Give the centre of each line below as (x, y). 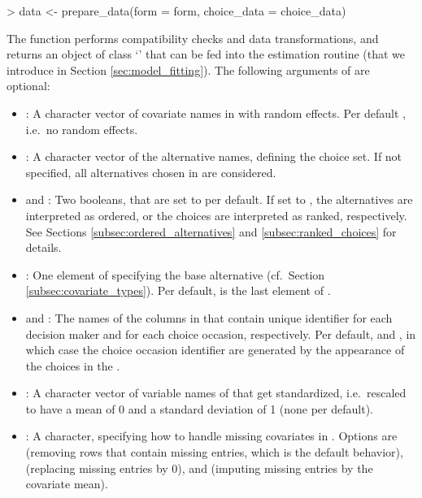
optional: (28, 86)
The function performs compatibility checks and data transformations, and (193, 38)
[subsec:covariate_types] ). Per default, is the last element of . (178, 290)
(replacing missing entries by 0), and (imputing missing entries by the (199, 468)
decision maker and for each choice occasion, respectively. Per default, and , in (221, 333)
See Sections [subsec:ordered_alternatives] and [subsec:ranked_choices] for (211, 231)
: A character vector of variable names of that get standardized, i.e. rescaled (216, 393)
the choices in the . (73, 365)
